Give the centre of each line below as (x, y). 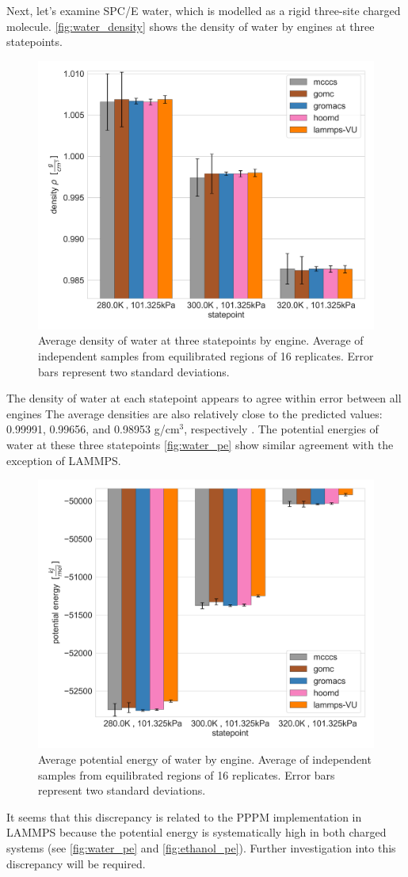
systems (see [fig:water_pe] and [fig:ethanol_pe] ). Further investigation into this (201, 847)
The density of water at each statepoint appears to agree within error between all (204, 398)
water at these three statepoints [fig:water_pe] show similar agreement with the (200, 445)
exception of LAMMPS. (64, 460)
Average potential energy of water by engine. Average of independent (205, 759)
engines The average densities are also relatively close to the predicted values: (194, 413)
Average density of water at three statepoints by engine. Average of (201, 340)
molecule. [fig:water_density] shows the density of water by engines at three (191, 26)
